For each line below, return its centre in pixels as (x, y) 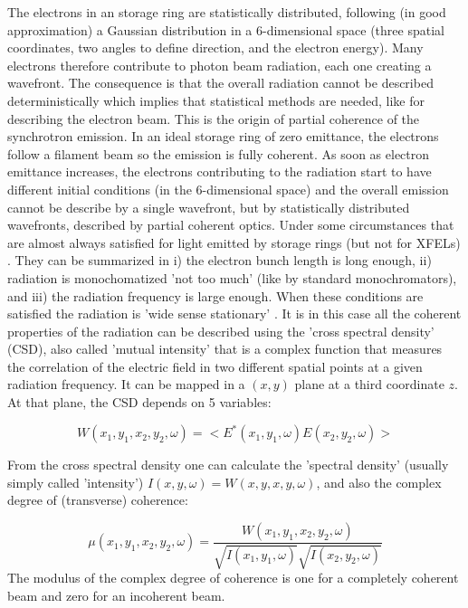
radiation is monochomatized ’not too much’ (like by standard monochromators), (232, 277)
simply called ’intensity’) (76, 482)
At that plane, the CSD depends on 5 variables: (139, 402)
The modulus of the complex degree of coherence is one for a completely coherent (233, 578)
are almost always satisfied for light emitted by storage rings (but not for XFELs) (234, 242)
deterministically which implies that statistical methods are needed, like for (216, 100)
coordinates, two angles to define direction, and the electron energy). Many (215, 47)
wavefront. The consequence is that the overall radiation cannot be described (220, 83)
